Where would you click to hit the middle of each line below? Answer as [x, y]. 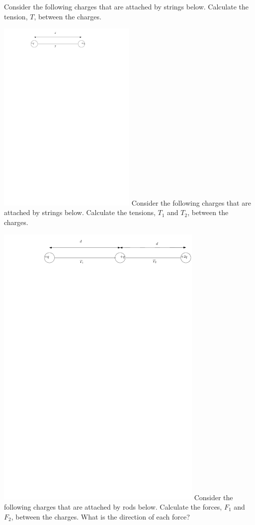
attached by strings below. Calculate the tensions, [80, 212]
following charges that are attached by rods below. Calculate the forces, [113, 506]
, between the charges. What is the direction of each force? [100, 516]
